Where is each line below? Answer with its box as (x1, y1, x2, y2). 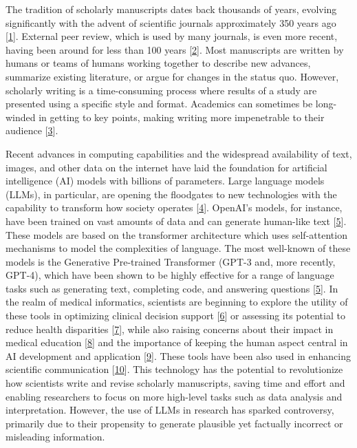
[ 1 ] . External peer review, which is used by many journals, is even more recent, (6, 29, 338, 43)
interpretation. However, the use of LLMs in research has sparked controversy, (6, 403, 334, 417)
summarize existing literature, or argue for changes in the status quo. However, (6, 69, 339, 83)
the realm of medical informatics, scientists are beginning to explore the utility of (6, 295, 348, 309)
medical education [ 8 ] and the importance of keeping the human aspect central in (6, 335, 348, 350)
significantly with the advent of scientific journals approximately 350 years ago (6, 15, 336, 30)
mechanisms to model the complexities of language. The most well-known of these (6, 241, 351, 255)
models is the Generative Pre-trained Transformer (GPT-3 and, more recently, (6, 254, 336, 268)
